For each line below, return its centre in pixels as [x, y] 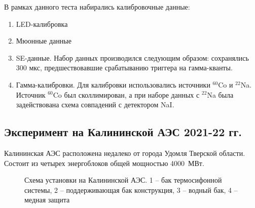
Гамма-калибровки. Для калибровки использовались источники [113, 84]
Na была [220, 94]
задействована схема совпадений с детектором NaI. [95, 105]
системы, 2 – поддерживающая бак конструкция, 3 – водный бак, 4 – [131, 190]
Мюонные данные [44, 41]
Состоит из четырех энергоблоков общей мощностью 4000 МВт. [104, 163]
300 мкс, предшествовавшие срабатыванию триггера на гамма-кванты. [124, 68]
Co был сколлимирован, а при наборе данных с [126, 94]
